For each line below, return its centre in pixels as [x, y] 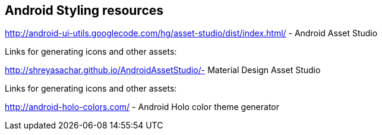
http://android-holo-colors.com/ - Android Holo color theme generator [142, 107]
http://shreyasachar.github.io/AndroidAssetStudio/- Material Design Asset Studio [163, 70]
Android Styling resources [84, 10]
